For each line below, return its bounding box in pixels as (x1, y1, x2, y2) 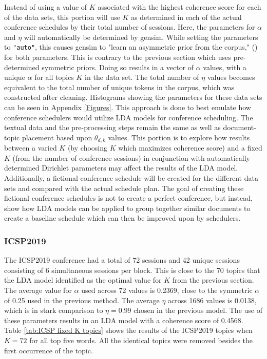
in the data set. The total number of (85, 72, 199, 82)
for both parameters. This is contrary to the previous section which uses (4, 52, 231, 62)
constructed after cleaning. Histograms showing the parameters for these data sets (4, 92, 262, 102)
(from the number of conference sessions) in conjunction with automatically (12, 152, 250, 163)
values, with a (203, 61, 246, 72)
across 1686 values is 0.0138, (168, 294, 257, 305)
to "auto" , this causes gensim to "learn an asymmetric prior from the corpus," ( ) (4, 41, 258, 52)
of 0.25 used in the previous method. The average (4, 294, 160, 305)
